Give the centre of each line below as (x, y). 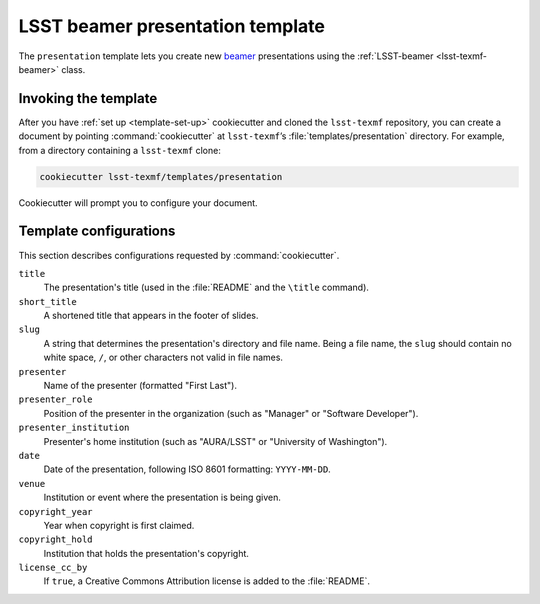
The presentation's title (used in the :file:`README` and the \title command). (206, 287)
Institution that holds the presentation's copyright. (146, 553)
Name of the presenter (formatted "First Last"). (140, 386)
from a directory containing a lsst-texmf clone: (120, 150)
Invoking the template (88, 98)
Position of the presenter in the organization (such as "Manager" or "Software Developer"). (231, 413)
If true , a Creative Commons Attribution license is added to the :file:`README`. (206, 581)
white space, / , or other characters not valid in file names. (163, 357)
